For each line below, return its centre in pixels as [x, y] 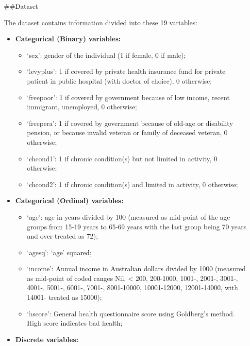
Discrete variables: [47, 339]
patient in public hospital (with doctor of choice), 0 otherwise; [119, 80]
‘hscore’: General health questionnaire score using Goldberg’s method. [131, 313]
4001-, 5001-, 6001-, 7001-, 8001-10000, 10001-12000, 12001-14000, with [133, 287]
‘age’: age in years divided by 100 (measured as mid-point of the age [128, 216]
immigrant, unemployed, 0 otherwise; [82, 107]
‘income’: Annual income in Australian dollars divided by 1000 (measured [136, 268]
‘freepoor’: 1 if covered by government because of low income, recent [128, 97]
